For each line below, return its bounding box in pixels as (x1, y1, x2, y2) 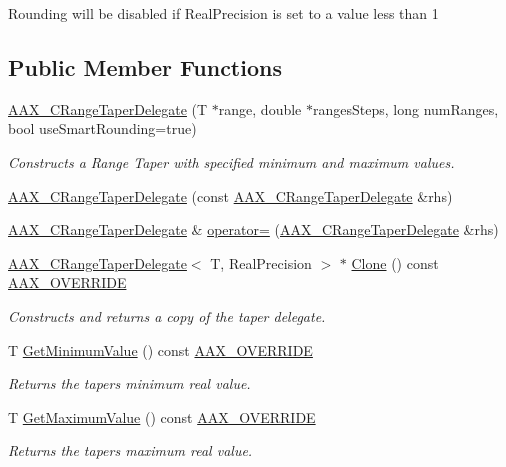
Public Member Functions (8, 51, 282, 82)
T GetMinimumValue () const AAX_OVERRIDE (8, 339, 313, 360)
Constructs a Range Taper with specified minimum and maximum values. (8, 151, 455, 172)
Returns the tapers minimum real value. (8, 373, 251, 394)
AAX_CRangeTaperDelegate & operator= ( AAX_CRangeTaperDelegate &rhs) (8, 219, 499, 240)
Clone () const (351, 252, 439, 273)
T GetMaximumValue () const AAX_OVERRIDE (8, 406, 316, 427)
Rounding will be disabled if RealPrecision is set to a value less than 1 (8, 3, 439, 23)
